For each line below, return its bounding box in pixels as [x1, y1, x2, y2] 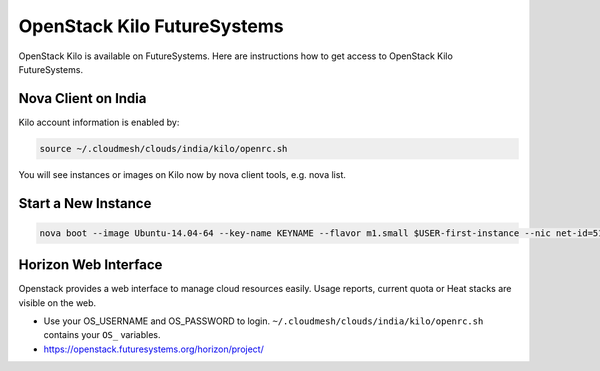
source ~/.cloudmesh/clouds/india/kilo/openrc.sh [39, 143, 288, 154]
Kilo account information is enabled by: [18, 116, 180, 128]
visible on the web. [18, 296, 97, 309]
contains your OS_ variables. [43, 329, 161, 341]
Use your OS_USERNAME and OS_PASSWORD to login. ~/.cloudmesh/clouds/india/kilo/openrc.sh [43, 315, 484, 327]
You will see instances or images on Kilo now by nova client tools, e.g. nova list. [18, 168, 347, 180]
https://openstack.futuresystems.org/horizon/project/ [43, 343, 264, 355]
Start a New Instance [18, 195, 152, 212]
